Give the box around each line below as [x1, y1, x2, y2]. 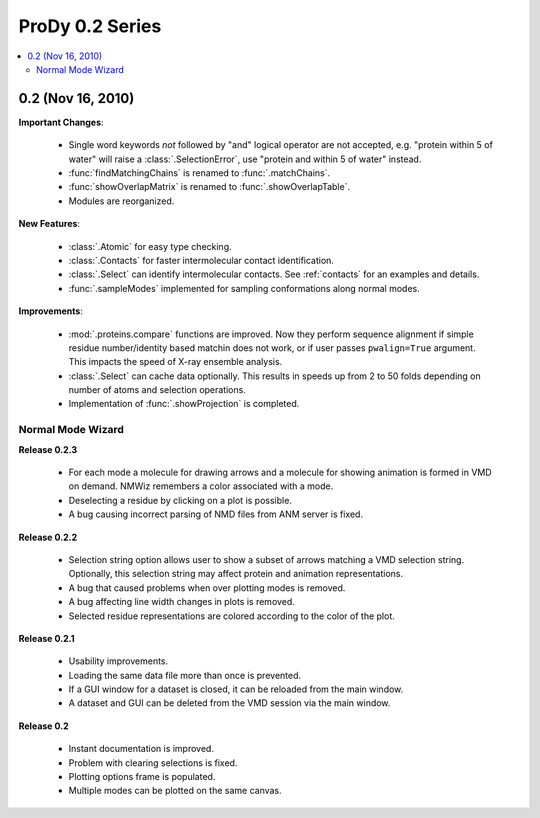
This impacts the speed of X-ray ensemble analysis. [68, 356, 283, 368]
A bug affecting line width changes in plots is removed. [68, 596, 295, 608]
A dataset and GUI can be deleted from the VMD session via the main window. [68, 697, 391, 709]
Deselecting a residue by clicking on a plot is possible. [68, 494, 292, 506]
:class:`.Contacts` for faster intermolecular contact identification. [68, 254, 335, 266]
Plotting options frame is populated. [68, 771, 216, 783]
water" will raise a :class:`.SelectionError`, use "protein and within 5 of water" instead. [68, 153, 422, 165]
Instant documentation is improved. [68, 743, 215, 755]
